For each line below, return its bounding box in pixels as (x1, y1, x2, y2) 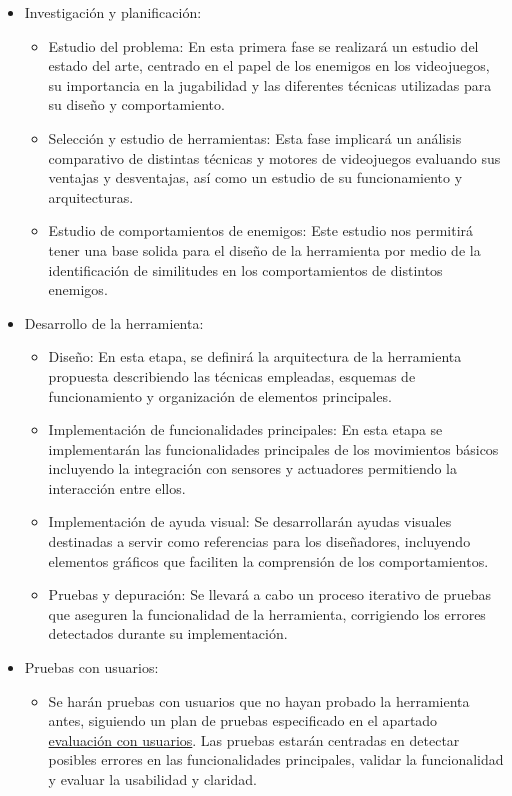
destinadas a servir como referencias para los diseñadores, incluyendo (48, 531, 471, 552)
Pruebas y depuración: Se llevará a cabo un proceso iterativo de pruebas (48, 584, 492, 605)
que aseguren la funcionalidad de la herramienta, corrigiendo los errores (48, 603, 486, 624)
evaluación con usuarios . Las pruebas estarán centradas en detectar (48, 729, 460, 750)
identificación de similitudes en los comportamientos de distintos (48, 259, 443, 280)
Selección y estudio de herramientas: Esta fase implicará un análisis (48, 127, 462, 148)
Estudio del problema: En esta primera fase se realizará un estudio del (48, 35, 479, 56)
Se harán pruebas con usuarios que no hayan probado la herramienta (48, 690, 470, 711)
